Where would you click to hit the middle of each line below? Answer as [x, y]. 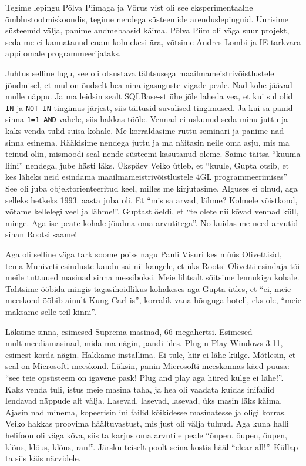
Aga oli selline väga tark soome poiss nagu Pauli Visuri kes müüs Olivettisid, [144, 254]
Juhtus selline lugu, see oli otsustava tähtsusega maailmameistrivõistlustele [140, 73]
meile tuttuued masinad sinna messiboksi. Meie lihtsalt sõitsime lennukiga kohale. [152, 277]
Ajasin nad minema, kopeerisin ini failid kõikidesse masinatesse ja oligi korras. [146, 412]
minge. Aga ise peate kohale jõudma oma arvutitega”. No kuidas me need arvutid [152, 222]
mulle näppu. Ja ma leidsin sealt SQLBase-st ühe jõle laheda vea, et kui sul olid [149, 96]
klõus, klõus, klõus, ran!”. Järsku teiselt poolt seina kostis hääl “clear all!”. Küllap [152, 446]
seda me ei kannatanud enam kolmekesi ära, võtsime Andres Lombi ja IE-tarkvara [153, 41]
